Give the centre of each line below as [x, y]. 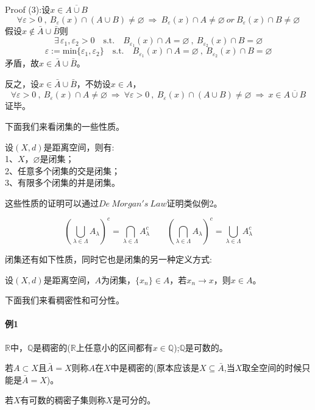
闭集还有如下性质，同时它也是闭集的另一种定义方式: [108, 259]
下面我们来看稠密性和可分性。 [65, 300]
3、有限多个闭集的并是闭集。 [62, 182]
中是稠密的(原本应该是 [155, 368]
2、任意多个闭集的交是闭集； [62, 170]
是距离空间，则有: [79, 147]
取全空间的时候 [272, 368]
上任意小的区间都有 [114, 347]
